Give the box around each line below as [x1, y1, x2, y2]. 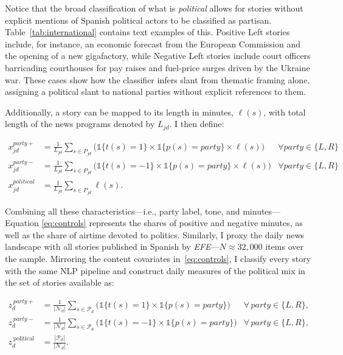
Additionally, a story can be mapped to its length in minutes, [5, 105, 234, 118]
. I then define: [169, 117, 224, 130]
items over [265, 240, 303, 253]
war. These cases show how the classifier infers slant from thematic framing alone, [5, 73, 310, 86]
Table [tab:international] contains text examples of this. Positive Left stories [5, 26, 290, 38]
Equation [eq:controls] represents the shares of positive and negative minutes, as [5, 216, 303, 229]
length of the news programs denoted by [5, 117, 155, 130]
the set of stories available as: [5, 276, 114, 289]
